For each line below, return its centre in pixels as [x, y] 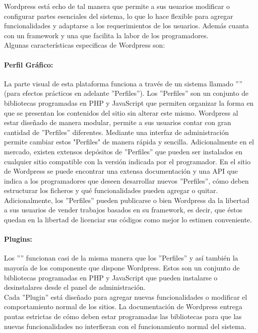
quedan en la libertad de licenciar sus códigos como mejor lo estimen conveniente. [128, 220]
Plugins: [18, 239]
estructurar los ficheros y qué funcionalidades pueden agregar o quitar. [111, 190]
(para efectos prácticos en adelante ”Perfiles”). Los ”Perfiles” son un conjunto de [126, 93]
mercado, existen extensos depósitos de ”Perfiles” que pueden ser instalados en [123, 151]
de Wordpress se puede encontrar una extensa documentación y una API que [121, 171]
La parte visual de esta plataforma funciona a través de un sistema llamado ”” [123, 83]
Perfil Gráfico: [29, 64]
